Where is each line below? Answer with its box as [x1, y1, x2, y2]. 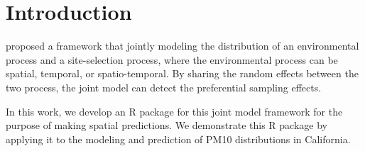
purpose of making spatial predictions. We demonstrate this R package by [6, 118, 327, 133]
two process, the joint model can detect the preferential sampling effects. [6, 79, 322, 94]
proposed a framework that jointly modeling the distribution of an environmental [6, 38, 359, 53]
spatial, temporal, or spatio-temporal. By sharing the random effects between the [6, 66, 359, 81]
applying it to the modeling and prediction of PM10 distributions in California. [6, 131, 351, 146]
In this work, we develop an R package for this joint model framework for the [6, 104, 343, 118]
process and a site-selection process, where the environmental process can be [6, 52, 338, 67]
